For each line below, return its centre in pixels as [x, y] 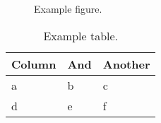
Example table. [81, 35]
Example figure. [68, 8]
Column [34, 64]
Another [126, 64]
